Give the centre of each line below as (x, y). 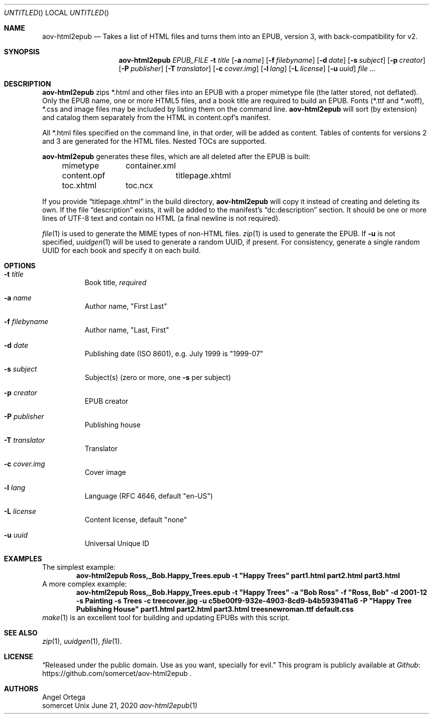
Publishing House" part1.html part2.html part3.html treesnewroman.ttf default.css (215, 609)
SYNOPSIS (22, 52)
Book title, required (116, 282)
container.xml (151, 166)
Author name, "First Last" (126, 306)
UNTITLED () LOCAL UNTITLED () (57, 13)
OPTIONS (20, 266)
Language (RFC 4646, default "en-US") (149, 496)
